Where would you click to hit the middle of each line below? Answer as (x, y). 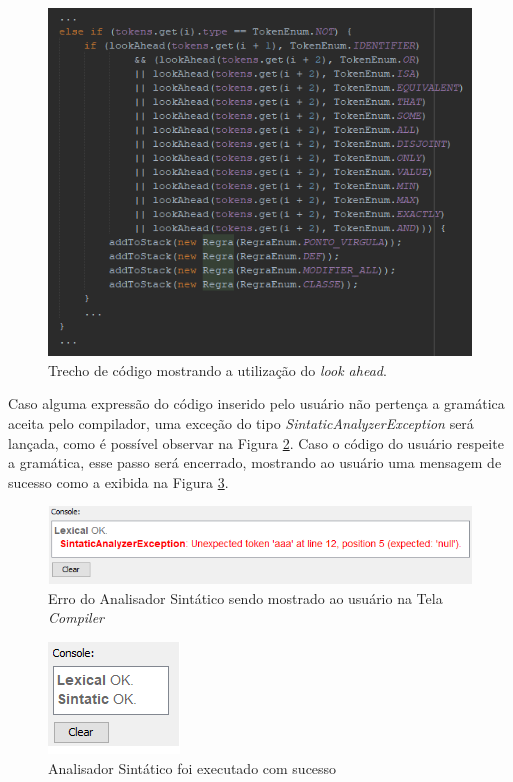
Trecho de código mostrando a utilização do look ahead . (217, 369)
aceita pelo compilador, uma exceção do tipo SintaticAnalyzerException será (241, 423)
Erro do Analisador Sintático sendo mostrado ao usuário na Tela (245, 597)
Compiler (76, 617)
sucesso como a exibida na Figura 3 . (118, 481)
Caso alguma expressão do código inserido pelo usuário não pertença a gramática (256, 403)
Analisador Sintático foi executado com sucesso (192, 767)
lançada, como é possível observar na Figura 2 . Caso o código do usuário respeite (256, 442)
